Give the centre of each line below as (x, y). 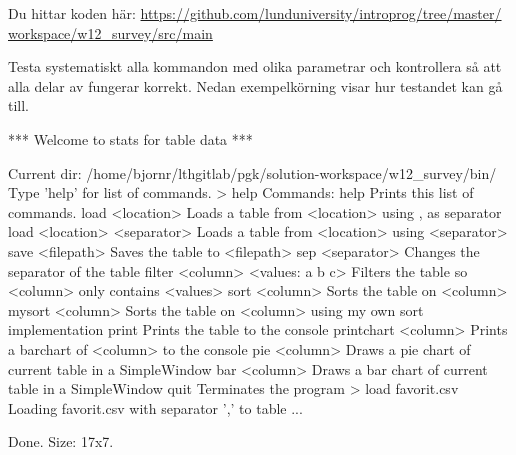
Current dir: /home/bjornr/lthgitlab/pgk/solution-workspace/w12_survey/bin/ (252, 172)
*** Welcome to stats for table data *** (130, 138)
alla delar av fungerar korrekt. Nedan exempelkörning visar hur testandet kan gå (255, 85)
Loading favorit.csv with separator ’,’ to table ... (155, 407)
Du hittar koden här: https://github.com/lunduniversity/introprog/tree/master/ (255, 13)
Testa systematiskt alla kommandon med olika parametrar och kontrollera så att (255, 66)
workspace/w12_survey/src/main (110, 32)
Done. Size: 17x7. (61, 441)
